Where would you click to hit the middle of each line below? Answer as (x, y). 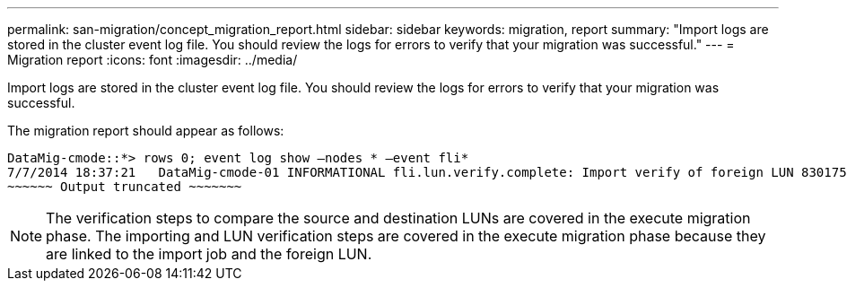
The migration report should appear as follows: (146, 131)
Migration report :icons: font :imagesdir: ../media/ (153, 60)
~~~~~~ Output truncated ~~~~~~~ (125, 187)
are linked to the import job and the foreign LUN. (209, 254)
